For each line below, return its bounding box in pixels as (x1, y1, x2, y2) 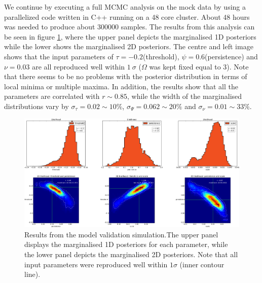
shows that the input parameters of (4, 51, 114, 61)
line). (24, 269, 41, 279)
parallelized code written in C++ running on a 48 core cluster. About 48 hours (4, 11, 250, 22)
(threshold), (143, 51, 179, 61)
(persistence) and (205, 51, 258, 61)
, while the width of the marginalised (127, 91, 242, 101)
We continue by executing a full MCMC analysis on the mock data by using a (4, 2, 246, 12)
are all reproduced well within (32, 61, 125, 72)
